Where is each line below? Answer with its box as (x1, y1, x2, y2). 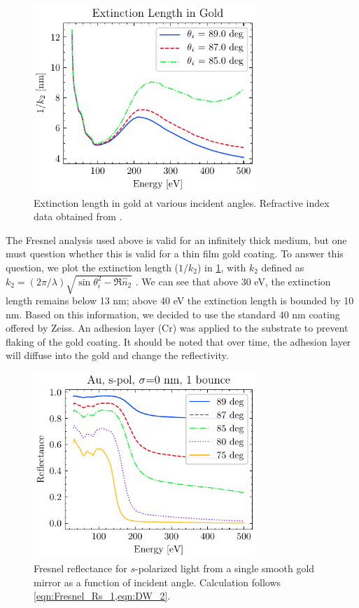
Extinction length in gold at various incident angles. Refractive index (34, 195, 330, 210)
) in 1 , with (197, 259, 246, 274)
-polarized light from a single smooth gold (135, 560, 315, 575)
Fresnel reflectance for (34, 560, 127, 575)
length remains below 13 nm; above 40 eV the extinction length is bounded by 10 (6, 293, 354, 308)
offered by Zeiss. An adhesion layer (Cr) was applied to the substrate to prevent (6, 320, 349, 335)
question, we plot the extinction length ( (6, 259, 179, 274)
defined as (261, 259, 304, 274)
